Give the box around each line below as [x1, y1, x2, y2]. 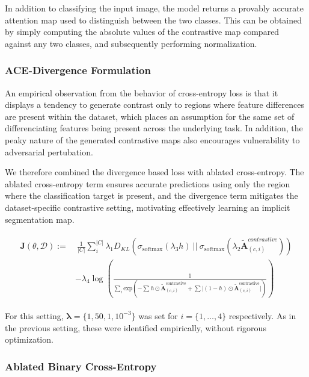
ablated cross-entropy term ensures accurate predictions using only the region [5, 177, 290, 190]
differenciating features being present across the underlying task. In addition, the [5, 122, 303, 134]
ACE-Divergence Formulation [5, 63, 151, 78]
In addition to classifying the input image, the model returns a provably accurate [5, 2, 304, 14]
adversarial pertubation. [5, 145, 93, 158]
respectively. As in [228, 309, 296, 322]
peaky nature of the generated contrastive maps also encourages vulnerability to [5, 133, 300, 146]
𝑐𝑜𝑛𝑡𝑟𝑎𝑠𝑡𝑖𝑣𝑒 [248, 237, 278, 243]
